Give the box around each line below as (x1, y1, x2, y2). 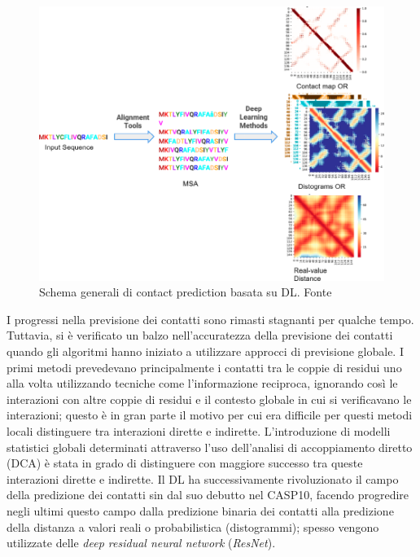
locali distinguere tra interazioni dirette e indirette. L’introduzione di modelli (7, 422, 391, 439)
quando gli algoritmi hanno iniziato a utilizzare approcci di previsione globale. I (7, 342, 404, 359)
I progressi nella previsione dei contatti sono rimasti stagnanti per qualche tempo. (7, 310, 414, 327)
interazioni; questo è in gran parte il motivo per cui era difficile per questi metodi (7, 406, 413, 423)
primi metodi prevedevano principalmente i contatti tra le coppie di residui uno (7, 358, 402, 375)
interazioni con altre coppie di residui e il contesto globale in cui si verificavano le (7, 390, 412, 407)
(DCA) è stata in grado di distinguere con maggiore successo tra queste (7, 454, 363, 471)
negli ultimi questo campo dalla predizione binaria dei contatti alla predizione (7, 502, 394, 519)
